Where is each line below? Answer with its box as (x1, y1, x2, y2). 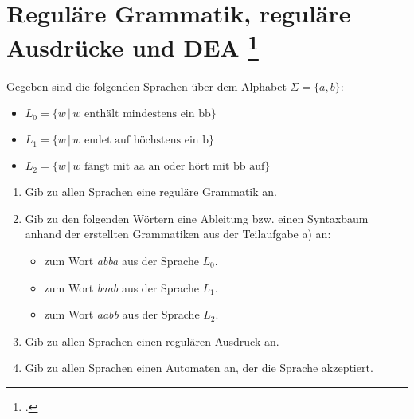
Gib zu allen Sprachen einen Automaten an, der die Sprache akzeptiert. (25, 359, 373, 376)
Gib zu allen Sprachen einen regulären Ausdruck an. (25, 332, 279, 349)
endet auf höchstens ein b (84, 135, 209, 147)
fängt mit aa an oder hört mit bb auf (84, 161, 265, 173)
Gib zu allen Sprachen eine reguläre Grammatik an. (25, 183, 277, 200)
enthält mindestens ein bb (84, 108, 211, 120)
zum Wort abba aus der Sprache (44, 253, 199, 269)
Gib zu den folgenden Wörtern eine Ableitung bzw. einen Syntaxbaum (25, 209, 369, 226)
